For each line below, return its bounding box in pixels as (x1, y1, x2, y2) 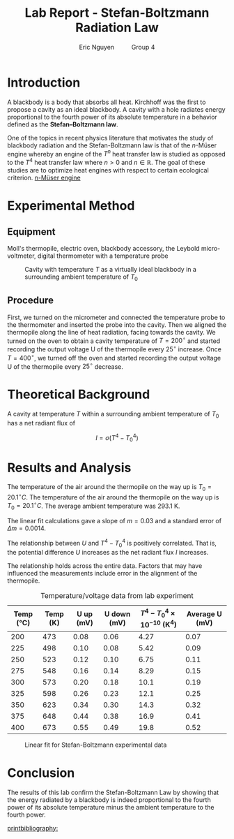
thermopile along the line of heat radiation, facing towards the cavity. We (7, 328, 216, 336)
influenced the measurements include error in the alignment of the (7, 569, 198, 577)
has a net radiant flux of (7, 418, 75, 427)
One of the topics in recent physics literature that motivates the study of (7, 133, 214, 142)
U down (104, 609, 131, 619)
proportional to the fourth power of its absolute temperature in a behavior (7, 112, 217, 121)
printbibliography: (7, 824, 58, 832)
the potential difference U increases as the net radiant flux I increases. (7, 548, 209, 556)
